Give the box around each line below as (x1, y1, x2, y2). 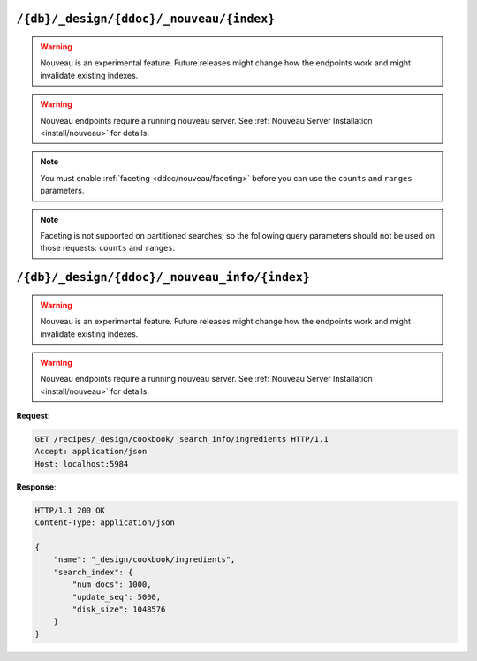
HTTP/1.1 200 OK (34, 505, 106, 515)
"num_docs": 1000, (72, 580, 152, 589)
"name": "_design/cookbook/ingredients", (53, 555, 236, 565)
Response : (16, 482, 57, 492)
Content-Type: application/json (34, 518, 176, 528)
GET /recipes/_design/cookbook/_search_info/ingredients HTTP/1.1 (34, 434, 329, 444)
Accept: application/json (34, 446, 148, 457)
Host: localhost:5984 (34, 459, 129, 468)
